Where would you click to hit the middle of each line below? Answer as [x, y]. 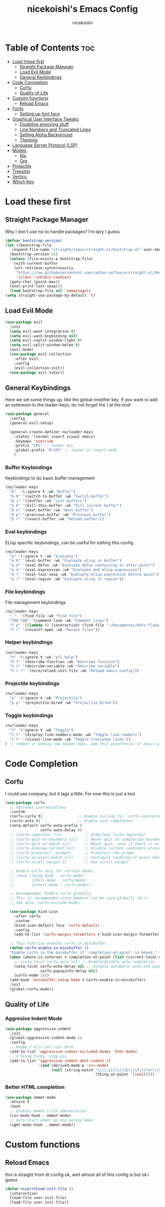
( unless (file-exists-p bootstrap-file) [51, 259]
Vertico [19, 176]
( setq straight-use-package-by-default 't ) [50, 296]
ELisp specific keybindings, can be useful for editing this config [69, 542]
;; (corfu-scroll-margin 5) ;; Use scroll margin [69, 862]
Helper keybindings [29, 642]
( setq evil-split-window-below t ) [45, 345]
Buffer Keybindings [29, 467]
